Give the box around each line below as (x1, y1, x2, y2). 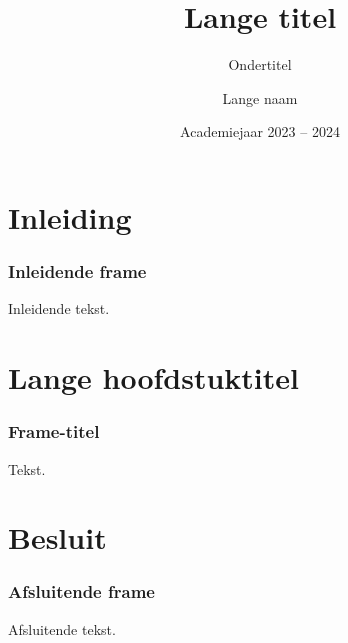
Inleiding (8, 196, 132, 237)
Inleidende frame (8, 259, 147, 284)
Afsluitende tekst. (8, 618, 116, 639)
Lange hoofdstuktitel (8, 357, 299, 398)
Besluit (8, 517, 107, 558)
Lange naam (222, 87, 298, 108)
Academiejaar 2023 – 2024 (180, 121, 340, 142)
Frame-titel (8, 419, 100, 444)
